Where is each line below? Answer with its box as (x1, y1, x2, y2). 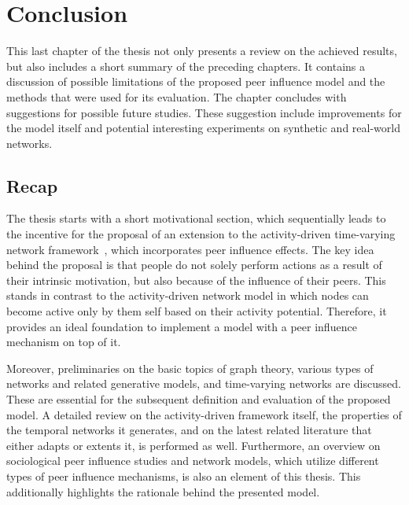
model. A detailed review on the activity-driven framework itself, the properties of (6, 406, 402, 422)
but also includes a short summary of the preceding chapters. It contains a (6, 57, 365, 74)
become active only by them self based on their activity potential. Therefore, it (6, 303, 387, 319)
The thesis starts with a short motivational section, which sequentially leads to (6, 210, 386, 227)
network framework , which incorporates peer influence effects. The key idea (6, 241, 374, 257)
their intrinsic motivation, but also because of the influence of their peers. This (6, 271, 386, 288)
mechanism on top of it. (6, 334, 121, 350)
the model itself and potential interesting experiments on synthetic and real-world (6, 120, 400, 136)
